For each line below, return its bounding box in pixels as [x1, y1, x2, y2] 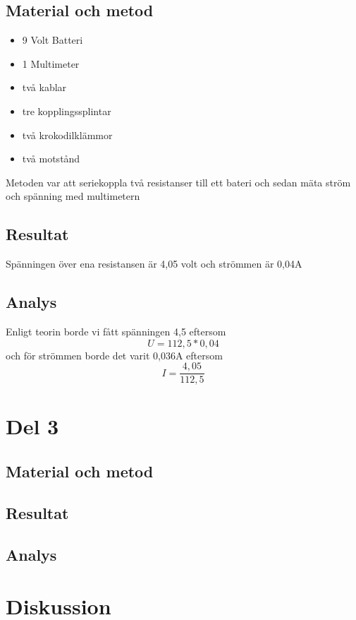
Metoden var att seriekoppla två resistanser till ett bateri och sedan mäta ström [6, 174, 351, 189]
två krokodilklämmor [22, 127, 113, 142]
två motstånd [22, 151, 80, 166]
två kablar [22, 80, 67, 95]
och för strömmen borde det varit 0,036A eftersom [6, 347, 223, 362]
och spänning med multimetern [6, 189, 140, 203]
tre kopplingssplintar [22, 103, 111, 118]
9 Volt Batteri [22, 32, 83, 47]
